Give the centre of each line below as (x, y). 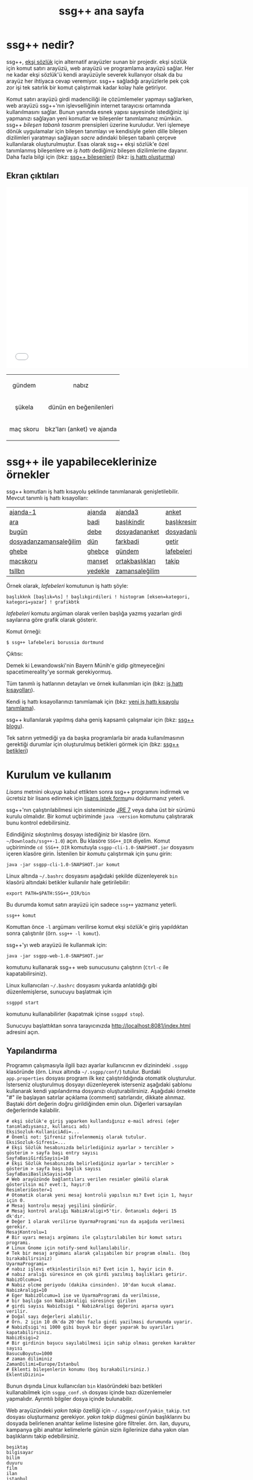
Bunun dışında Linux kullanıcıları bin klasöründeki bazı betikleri (84, 1386)
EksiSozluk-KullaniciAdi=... (43, 1132)
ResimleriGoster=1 (29, 1190)
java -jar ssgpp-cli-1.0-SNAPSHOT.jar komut (63, 864)
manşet (98, 561)
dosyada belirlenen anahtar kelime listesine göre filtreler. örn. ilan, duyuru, (98, 1423)
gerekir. (17, 1227)
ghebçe (98, 551)
